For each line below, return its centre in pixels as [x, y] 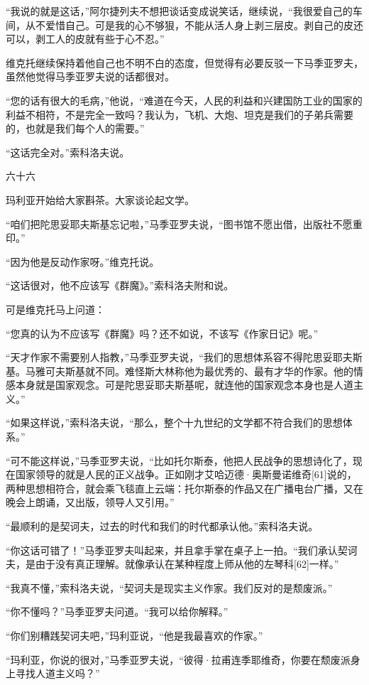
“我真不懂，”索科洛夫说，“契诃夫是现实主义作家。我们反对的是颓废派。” [169, 587]
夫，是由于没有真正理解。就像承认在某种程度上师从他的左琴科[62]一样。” [172, 564]
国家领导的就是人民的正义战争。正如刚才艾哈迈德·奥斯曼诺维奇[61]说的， [186, 474]
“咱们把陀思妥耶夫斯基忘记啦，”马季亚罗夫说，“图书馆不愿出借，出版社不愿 [179, 223]
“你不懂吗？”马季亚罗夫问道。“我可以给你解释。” [117, 611]
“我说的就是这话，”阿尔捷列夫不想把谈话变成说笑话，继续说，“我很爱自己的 [179, 11]
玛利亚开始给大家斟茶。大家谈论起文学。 [100, 199]
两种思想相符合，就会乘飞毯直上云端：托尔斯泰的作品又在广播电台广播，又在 [184, 488]
